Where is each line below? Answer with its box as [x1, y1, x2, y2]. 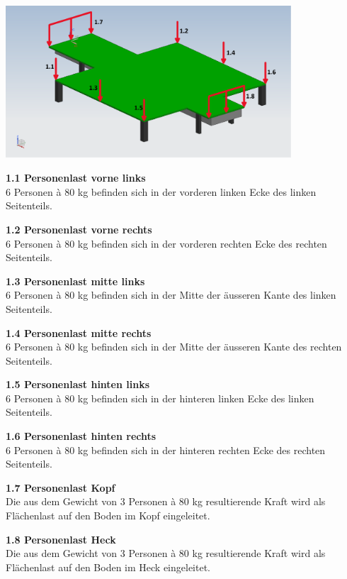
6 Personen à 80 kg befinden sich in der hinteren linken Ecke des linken [6, 390, 314, 405]
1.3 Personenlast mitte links [6, 273, 145, 288]
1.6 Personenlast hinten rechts [6, 429, 157, 443]
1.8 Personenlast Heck [6, 531, 116, 546]
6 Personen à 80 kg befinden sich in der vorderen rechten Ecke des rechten [6, 236, 327, 250]
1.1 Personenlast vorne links [6, 170, 146, 185]
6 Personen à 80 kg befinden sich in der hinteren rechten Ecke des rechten [6, 442, 326, 457]
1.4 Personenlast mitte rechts [6, 325, 152, 340]
